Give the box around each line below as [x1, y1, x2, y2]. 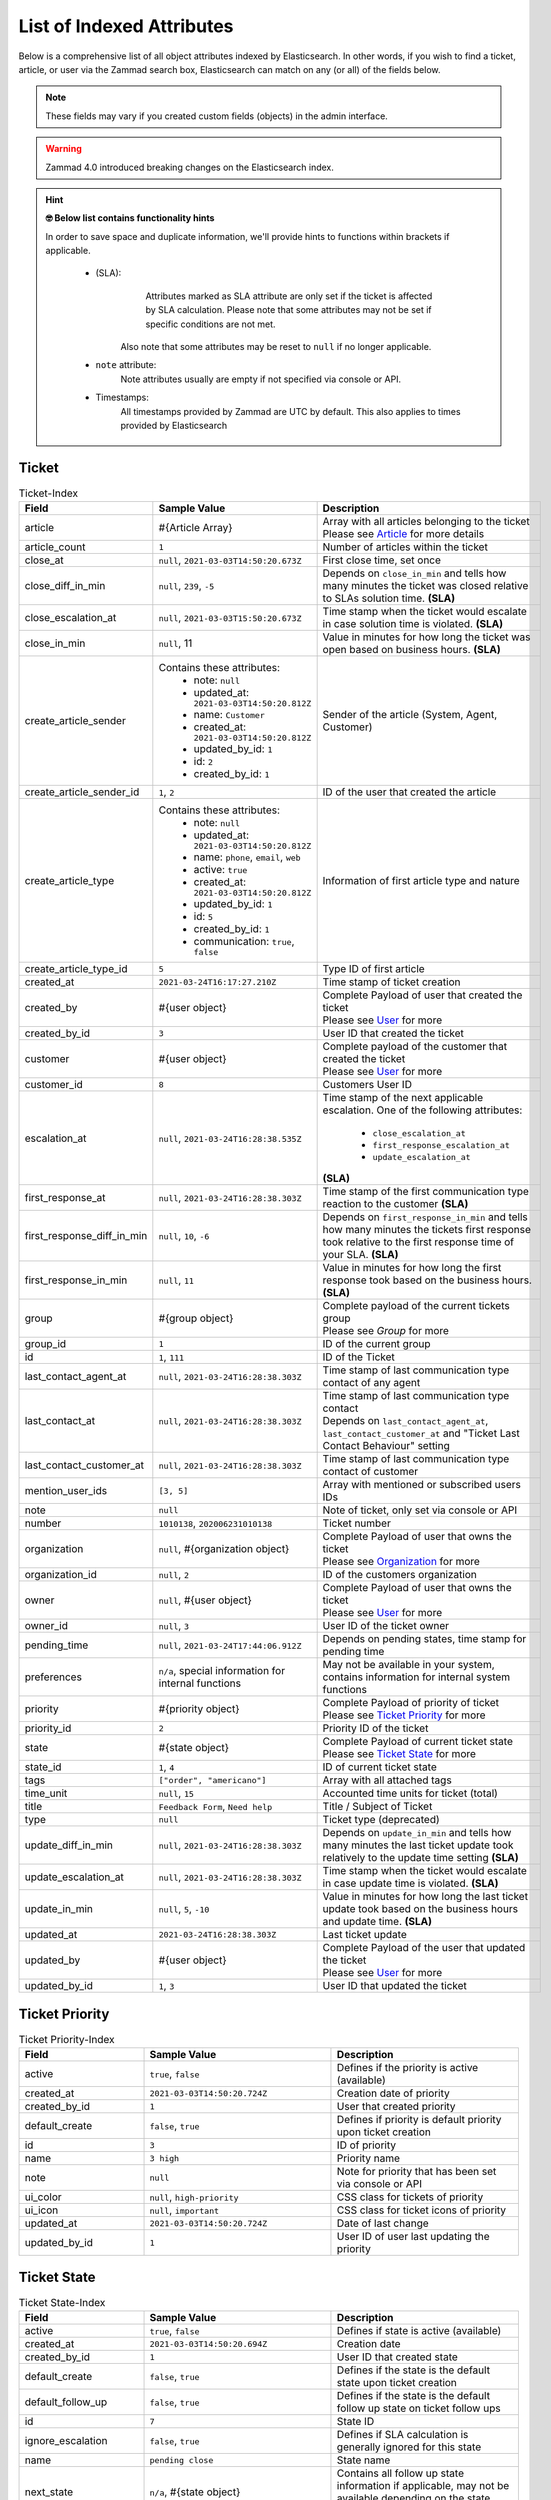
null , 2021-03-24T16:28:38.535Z [158, 1131, 302, 1145]
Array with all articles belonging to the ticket [322, 515, 530, 529]
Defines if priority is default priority [336, 2113, 502, 2127]
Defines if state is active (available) [336, 2324, 502, 2338]
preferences [24, 1670, 82, 1684]
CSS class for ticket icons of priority [336, 2203, 507, 2217]
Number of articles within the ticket [322, 540, 489, 554]
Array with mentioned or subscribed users [322, 1478, 522, 1492]
